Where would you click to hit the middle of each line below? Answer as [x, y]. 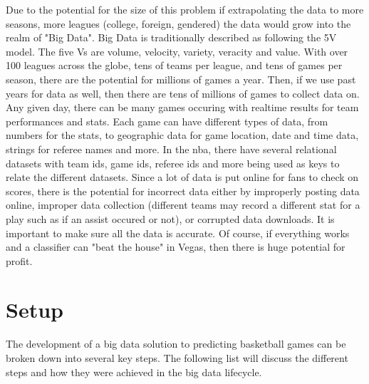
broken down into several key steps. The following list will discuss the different [177, 358]
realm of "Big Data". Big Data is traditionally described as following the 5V [171, 37]
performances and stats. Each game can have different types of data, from [167, 121]
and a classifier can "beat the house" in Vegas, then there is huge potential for [176, 247]
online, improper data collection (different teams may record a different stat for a [183, 205]
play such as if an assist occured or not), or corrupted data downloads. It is [170, 218]
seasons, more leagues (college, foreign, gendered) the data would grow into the [178, 23]
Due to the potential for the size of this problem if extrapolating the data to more [185, 9]
